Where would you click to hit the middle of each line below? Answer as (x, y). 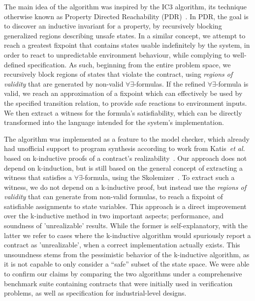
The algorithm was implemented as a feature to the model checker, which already (127, 138)
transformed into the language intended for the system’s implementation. (114, 122)
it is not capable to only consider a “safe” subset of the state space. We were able (127, 264)
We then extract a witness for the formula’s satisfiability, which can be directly (123, 112)
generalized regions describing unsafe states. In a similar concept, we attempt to (125, 35)
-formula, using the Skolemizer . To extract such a (159, 177)
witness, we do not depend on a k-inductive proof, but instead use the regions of (125, 187)
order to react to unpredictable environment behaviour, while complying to (117, 54)
